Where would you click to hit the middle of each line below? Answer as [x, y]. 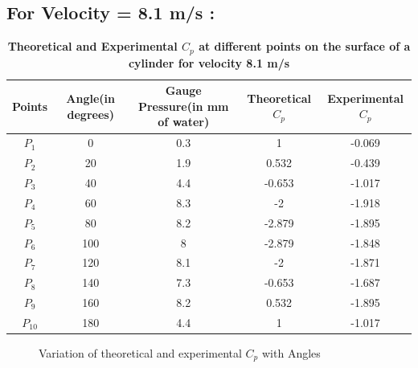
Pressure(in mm [183, 106]
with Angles [291, 352]
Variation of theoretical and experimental [140, 352]
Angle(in [91, 98]
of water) [184, 122]
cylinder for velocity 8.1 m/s [209, 62]
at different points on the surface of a [305, 46]
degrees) [90, 114]
